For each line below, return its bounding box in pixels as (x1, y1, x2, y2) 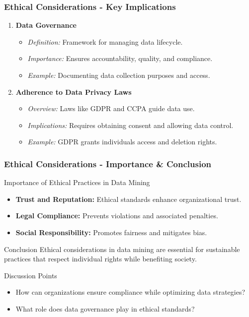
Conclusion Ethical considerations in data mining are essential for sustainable (4, 244, 240, 254)
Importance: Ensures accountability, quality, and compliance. (27, 53, 213, 63)
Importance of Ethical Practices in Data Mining (4, 177, 150, 188)
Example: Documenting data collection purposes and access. (27, 70, 210, 80)
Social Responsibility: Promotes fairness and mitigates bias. (15, 227, 207, 237)
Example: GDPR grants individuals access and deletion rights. (27, 136, 217, 147)
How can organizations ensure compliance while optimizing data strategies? (15, 287, 246, 297)
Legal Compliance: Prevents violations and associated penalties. (15, 210, 218, 221)
